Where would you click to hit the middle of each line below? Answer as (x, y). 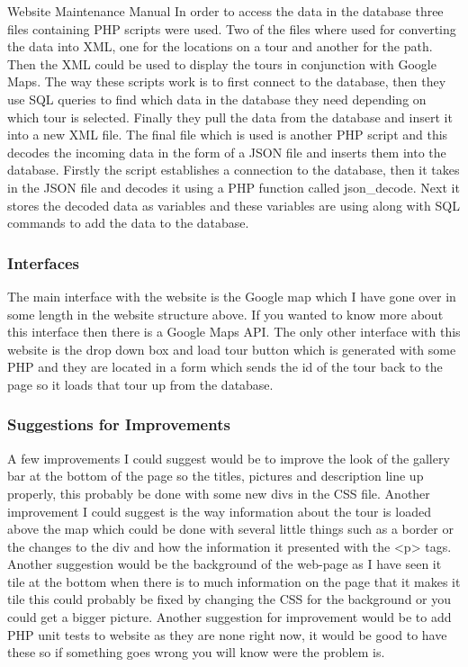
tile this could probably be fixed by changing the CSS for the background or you (229, 599)
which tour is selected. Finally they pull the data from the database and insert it (230, 117)
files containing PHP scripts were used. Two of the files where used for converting (232, 28)
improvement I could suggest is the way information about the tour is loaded (219, 511)
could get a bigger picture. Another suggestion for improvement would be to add (229, 617)
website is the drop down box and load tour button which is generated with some (232, 349)
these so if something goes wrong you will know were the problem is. (196, 652)
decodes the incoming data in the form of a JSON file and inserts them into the (227, 152)
